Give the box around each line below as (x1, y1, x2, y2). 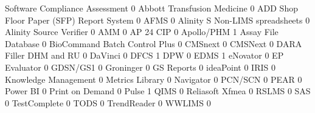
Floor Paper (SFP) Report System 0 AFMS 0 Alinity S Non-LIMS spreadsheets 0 (5, 13, 310, 26)
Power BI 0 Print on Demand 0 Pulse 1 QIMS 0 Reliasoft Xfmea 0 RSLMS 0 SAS (5, 85, 311, 97)
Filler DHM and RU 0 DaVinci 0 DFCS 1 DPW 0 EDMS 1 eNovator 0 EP (5, 49, 284, 62)
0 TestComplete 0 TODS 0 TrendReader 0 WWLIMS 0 (5, 96, 211, 109)
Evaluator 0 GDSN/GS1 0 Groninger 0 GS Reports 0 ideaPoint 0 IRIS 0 (5, 60, 275, 73)
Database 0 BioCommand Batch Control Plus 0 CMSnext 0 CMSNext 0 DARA (5, 37, 302, 50)
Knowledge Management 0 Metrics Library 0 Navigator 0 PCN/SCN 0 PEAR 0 (5, 73, 302, 85)
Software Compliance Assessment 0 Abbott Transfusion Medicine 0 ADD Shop (5, 2, 298, 14)
